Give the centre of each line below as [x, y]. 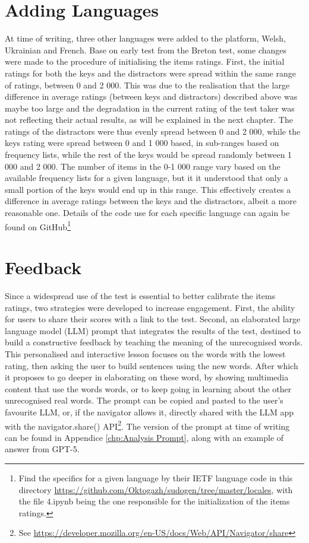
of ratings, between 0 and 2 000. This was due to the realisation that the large [147, 85]
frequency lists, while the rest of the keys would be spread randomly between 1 [149, 155]
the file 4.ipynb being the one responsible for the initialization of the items [154, 501]
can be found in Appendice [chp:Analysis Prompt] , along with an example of [144, 437]
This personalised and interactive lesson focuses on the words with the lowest [145, 353]
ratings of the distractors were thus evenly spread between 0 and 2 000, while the [153, 131]
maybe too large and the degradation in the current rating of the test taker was [150, 108]
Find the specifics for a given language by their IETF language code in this [156, 477]
